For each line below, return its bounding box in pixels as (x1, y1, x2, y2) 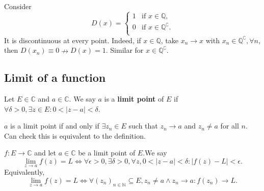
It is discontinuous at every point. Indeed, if (4, 35, 141, 45)
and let (34, 147, 56, 158)
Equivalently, (4, 167, 45, 177)
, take (161, 35, 178, 45)
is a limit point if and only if (10, 120, 99, 131)
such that (128, 120, 158, 131)
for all (220, 120, 239, 131)
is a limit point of (104, 93, 164, 104)
